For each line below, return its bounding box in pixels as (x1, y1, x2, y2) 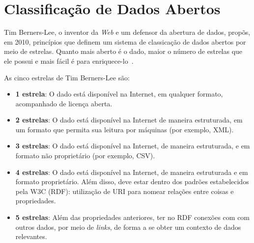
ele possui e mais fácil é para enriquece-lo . (4, 55, 134, 66)
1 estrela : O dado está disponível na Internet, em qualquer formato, (15, 89, 223, 99)
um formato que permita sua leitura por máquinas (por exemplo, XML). (15, 124, 234, 134)
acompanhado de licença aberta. (15, 98, 113, 108)
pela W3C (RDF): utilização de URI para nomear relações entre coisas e (15, 186, 234, 196)
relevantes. (15, 231, 47, 242)
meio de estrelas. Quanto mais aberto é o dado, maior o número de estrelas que (4, 46, 243, 56)
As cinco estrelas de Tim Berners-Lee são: (4, 72, 130, 82)
